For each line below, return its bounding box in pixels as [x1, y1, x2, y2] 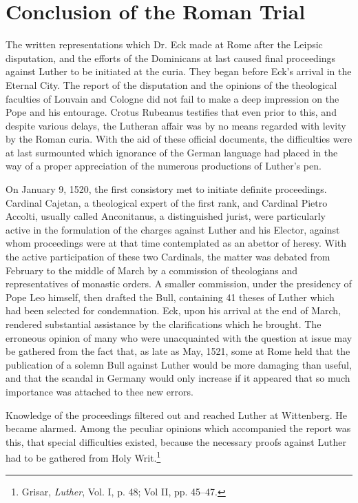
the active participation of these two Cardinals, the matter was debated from [6, 249, 330, 264]
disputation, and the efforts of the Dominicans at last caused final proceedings [6, 50, 336, 65]
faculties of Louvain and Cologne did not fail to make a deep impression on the [6, 91, 339, 105]
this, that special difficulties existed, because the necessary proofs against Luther [6, 434, 346, 449]
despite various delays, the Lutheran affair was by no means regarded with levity [6, 118, 346, 132]
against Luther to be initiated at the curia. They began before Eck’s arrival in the [6, 64, 352, 79]
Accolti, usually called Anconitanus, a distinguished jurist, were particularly [6, 209, 326, 223]
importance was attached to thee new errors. [6, 384, 193, 398]
